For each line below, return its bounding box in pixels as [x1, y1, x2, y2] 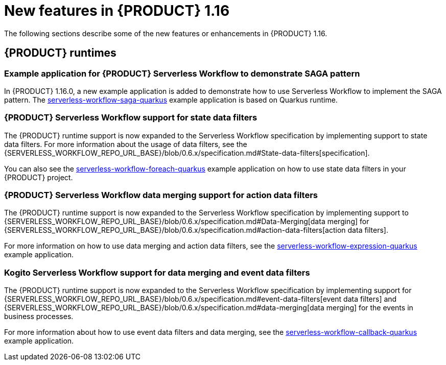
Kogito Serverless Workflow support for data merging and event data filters [4, 267, 310, 278]
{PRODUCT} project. [4, 173, 73, 182]
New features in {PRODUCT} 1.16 [4, 2, 230, 19]
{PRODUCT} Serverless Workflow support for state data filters [4, 112, 257, 123]
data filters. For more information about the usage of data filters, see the [4, 139, 247, 149]
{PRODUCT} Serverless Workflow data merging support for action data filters [4, 190, 318, 201]
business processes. [4, 312, 74, 321]
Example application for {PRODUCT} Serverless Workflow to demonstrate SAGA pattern [4, 68, 360, 79]
